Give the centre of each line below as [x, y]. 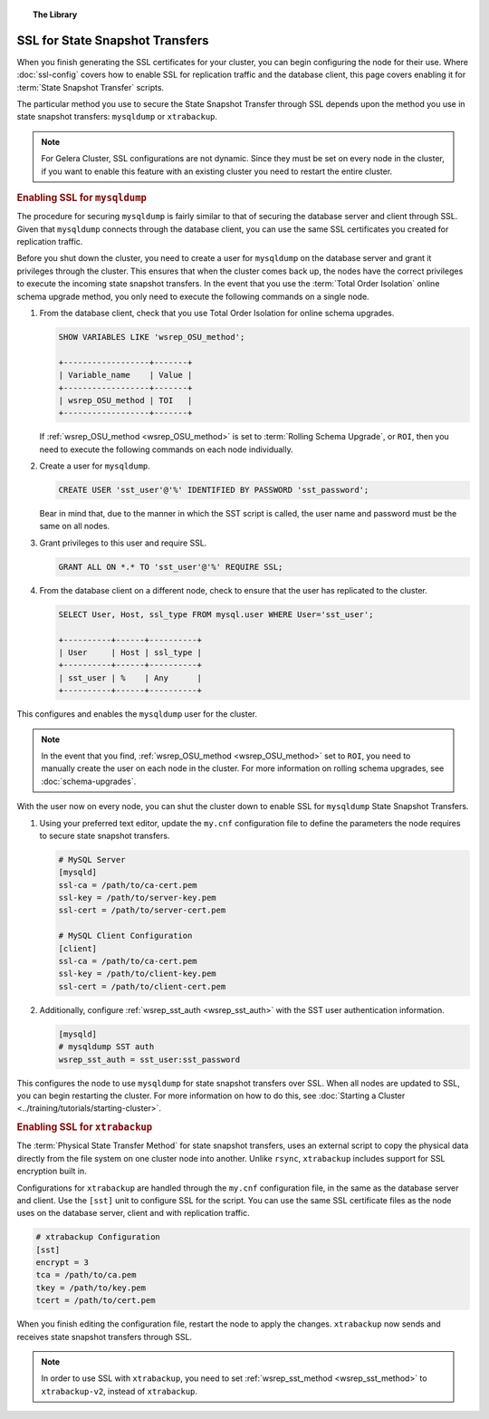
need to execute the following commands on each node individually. [166, 449]
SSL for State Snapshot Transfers [113, 40]
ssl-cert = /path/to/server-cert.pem [142, 910]
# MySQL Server [92, 859]
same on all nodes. [75, 526]
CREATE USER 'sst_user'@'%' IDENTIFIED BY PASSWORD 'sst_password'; [214, 490]
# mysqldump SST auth [106, 1047]
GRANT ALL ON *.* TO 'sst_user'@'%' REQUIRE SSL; [171, 567]
